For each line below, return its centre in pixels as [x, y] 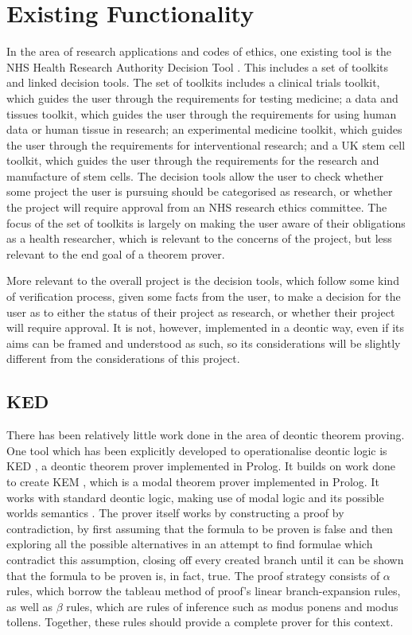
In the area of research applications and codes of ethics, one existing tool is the [199, 51]
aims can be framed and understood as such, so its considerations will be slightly [204, 343]
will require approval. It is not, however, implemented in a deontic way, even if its [206, 327]
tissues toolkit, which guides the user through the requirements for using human [202, 113]
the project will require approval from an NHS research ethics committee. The [197, 207]
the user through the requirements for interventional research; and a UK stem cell [206, 144]
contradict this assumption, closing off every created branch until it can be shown [205, 559]
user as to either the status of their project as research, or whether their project [201, 312]
